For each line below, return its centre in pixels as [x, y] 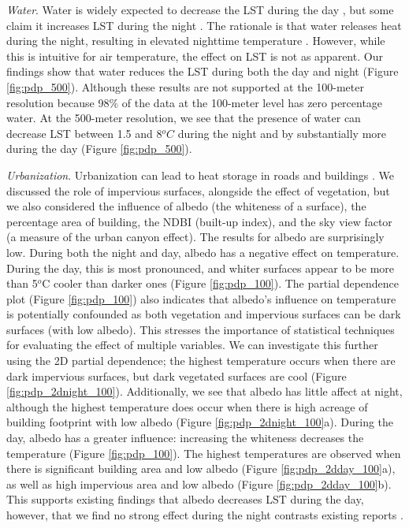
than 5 [22, 283]
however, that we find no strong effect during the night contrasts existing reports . [205, 515]
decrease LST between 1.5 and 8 [84, 133]
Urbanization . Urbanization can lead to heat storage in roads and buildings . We [200, 175]
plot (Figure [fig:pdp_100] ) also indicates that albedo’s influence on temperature [201, 298]
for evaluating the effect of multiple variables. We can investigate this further [192, 345]
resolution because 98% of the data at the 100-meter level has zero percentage [195, 102]
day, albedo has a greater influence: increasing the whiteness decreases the [185, 438]
